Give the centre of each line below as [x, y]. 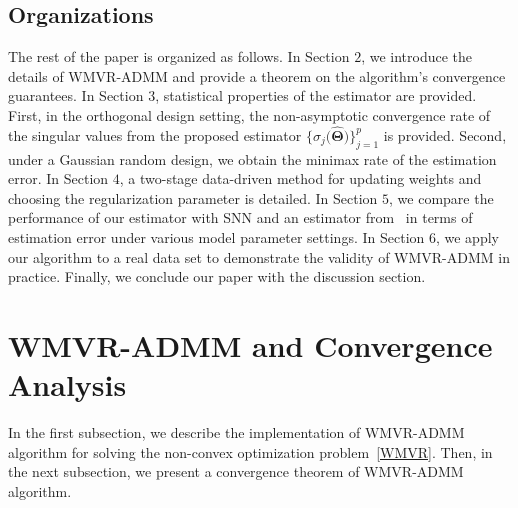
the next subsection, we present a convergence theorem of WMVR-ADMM [236, 471]
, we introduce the [416, 56]
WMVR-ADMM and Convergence [250, 344]
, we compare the [441, 197]
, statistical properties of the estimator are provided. [316, 95]
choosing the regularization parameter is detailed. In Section [193, 197]
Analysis [67, 384]
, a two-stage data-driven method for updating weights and [300, 178]
